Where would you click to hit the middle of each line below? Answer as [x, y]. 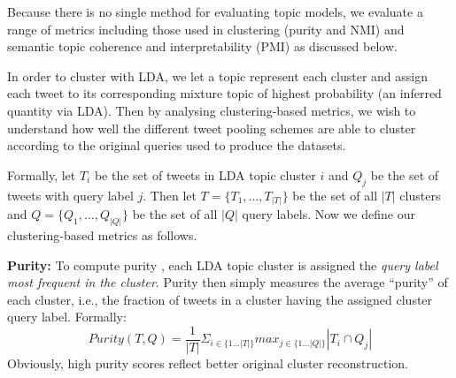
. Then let [170, 195]
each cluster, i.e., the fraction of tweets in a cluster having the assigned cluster [220, 299]
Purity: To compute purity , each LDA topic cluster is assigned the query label [223, 265]
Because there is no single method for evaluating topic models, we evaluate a [215, 11]
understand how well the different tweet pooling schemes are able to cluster [212, 128]
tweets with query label [70, 195]
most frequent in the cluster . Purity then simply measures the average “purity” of [228, 282]
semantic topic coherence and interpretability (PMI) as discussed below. [202, 46]
